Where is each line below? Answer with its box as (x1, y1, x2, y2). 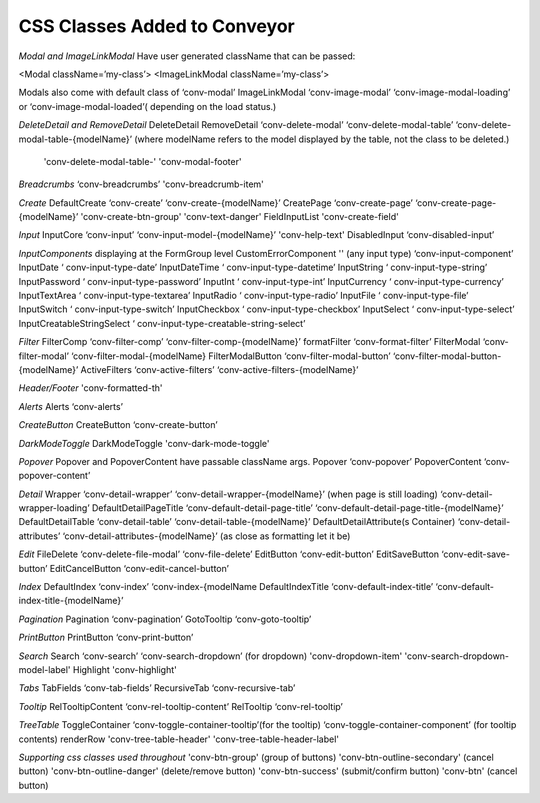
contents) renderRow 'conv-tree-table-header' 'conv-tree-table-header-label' (18, 733, 340, 745)
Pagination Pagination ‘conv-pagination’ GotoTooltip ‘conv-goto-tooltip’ (18, 613, 312, 625)
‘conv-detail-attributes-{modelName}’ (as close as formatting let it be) (62, 530, 351, 542)
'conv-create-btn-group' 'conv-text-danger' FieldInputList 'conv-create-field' (80, 211, 399, 223)
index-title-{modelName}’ (18, 595, 124, 607)
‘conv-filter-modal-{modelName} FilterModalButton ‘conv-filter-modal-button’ (71, 350, 391, 362)
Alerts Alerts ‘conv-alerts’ (18, 400, 124, 412)
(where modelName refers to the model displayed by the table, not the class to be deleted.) (133, 133, 510, 145)
